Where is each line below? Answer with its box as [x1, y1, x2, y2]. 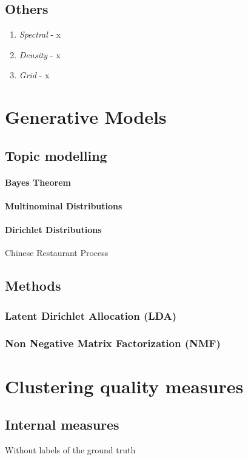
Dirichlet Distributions [5, 223, 102, 236]
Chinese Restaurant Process [5, 246, 109, 259]
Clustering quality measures [5, 373, 244, 398]
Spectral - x [19, 28, 61, 41]
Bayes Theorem [5, 175, 71, 188]
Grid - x [19, 69, 50, 81]
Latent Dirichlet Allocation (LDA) [5, 308, 177, 323]
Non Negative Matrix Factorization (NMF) [5, 336, 221, 351]
